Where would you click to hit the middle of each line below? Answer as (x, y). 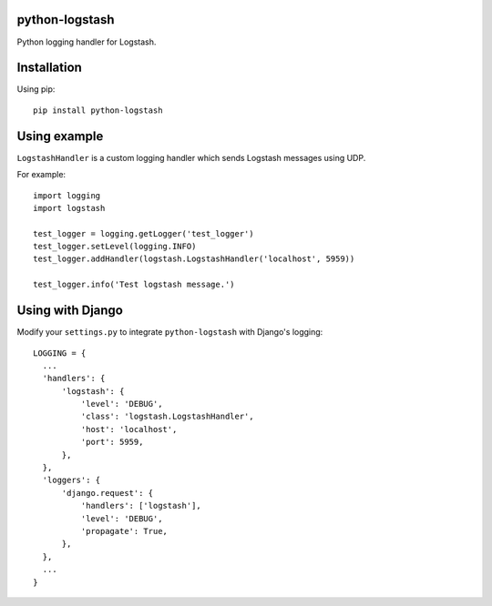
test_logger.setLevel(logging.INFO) (115, 247)
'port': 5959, (112, 442)
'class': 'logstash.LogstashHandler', (167, 417)
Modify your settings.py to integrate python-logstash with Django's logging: (170, 332)
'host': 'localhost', (129, 429)
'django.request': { (108, 493)
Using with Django (70, 311)
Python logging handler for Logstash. (87, 42)
